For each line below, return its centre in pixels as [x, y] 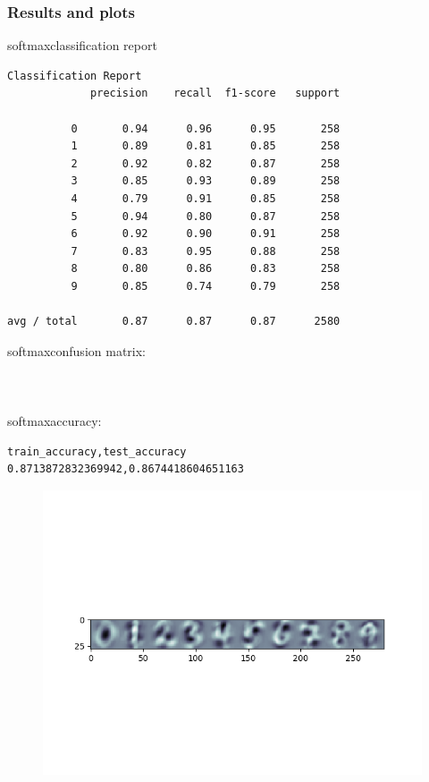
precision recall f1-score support [215, 93]
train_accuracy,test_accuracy [97, 451]
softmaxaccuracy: [55, 421]
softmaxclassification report [82, 45]
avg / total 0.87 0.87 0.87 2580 [174, 322]
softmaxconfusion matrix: [76, 350]
